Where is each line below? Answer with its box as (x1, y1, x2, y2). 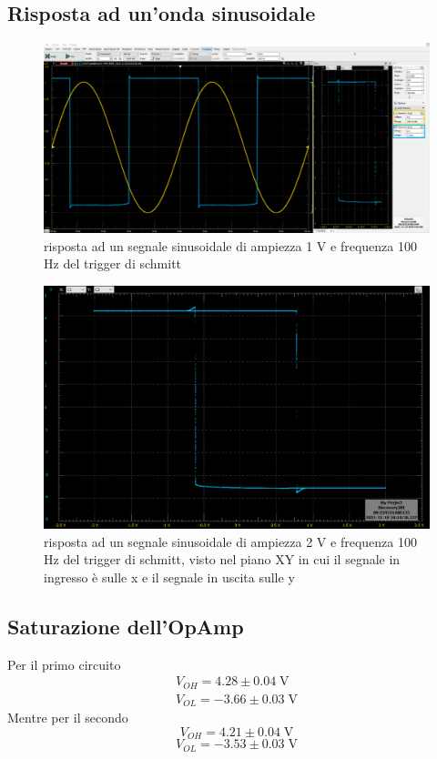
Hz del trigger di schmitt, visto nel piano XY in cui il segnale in (44, 550, 401, 569)
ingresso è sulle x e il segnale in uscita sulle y (44, 567, 295, 586)
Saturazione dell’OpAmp (7, 612, 244, 640)
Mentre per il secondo (7, 708, 128, 727)
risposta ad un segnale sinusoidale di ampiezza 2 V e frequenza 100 (44, 531, 417, 551)
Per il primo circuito (7, 654, 121, 673)
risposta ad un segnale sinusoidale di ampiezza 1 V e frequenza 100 (44, 236, 417, 255)
